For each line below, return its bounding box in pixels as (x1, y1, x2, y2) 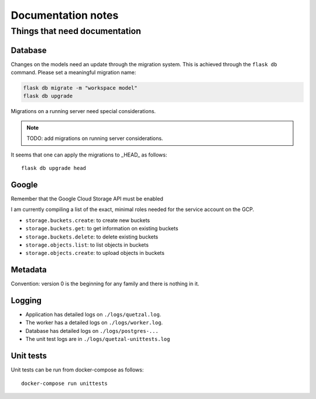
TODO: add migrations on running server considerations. (26, 135, 163, 142)
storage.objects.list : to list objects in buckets (25, 241, 149, 248)
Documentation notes (11, 9, 119, 22)
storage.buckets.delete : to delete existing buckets (25, 233, 159, 240)
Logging (11, 296, 42, 305)
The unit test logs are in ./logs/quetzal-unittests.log (25, 336, 170, 343)
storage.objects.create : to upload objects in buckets (25, 250, 165, 257)
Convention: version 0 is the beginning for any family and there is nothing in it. (11, 280, 200, 287)
